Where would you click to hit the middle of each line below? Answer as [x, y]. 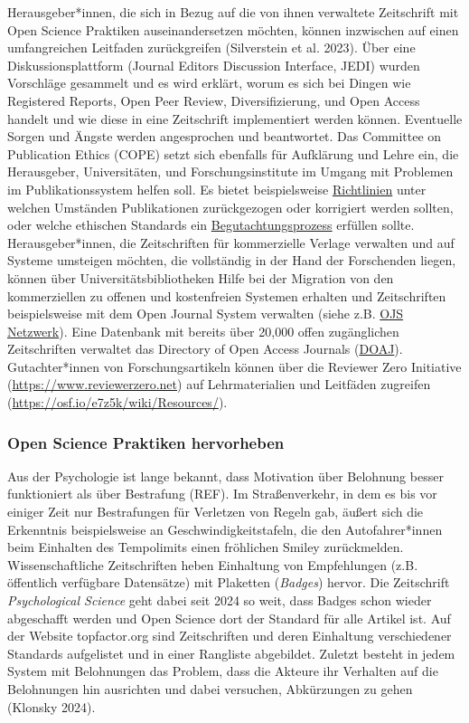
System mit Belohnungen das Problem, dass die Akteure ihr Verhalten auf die [223, 671]
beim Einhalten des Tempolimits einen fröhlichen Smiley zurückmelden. [206, 547]
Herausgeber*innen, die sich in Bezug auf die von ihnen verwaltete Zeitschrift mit [233, 12]
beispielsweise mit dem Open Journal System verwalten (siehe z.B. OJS [206, 314]
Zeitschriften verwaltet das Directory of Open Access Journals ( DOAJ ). [205, 349]
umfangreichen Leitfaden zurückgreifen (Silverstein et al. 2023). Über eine [211, 48]
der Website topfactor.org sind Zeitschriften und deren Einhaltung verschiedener [230, 636]
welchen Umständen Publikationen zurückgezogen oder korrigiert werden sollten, [230, 207]
